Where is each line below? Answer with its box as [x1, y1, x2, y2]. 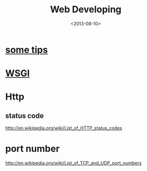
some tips [5, 44, 48, 55]
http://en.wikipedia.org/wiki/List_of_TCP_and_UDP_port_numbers [5, 160, 142, 166]
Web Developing [50, 4, 121, 15]
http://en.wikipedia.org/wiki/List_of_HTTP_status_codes [5, 125, 122, 131]
